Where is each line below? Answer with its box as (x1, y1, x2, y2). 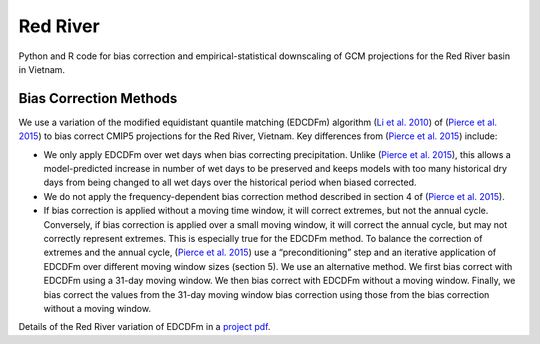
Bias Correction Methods (18, 90, 178, 107)
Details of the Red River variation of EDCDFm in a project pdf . (18, 321, 271, 333)
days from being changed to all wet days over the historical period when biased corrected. (43, 176, 417, 189)
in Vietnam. (18, 63, 65, 75)
